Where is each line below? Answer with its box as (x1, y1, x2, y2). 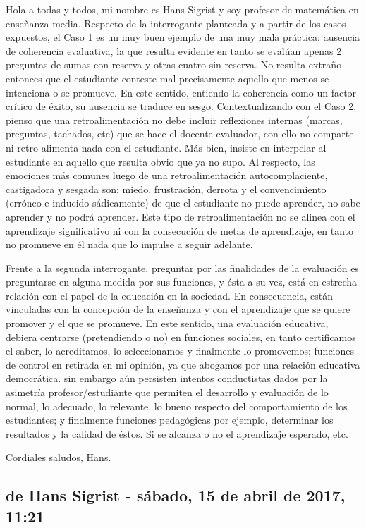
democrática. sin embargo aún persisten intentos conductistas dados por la (6, 371, 328, 386)
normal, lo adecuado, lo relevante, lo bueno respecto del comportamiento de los (6, 398, 348, 413)
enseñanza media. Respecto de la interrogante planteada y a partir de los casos (6, 16, 346, 30)
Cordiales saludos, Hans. (6, 450, 111, 465)
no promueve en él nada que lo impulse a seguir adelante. (6, 237, 253, 252)
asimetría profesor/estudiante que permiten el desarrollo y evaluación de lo (6, 385, 329, 400)
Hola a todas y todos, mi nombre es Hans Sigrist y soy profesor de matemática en (6, 2, 359, 16)
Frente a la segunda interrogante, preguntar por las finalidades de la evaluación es (6, 260, 359, 275)
